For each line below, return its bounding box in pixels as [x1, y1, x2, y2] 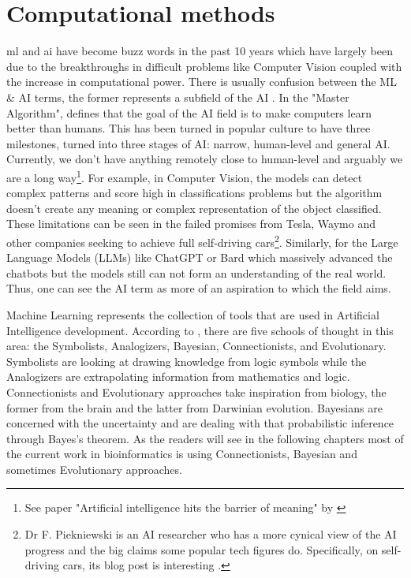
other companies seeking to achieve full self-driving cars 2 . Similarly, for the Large [6, 231, 398, 250]
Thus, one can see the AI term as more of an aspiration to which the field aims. [6, 280, 391, 296]
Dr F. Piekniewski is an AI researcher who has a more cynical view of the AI [24, 526, 397, 543]
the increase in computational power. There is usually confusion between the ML [6, 73, 397, 90]
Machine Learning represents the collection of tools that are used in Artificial [6, 306, 379, 323]
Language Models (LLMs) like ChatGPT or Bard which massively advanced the [6, 249, 393, 266]
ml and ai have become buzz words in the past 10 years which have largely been [6, 43, 393, 59]
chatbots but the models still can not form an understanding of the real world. [6, 264, 387, 281]
